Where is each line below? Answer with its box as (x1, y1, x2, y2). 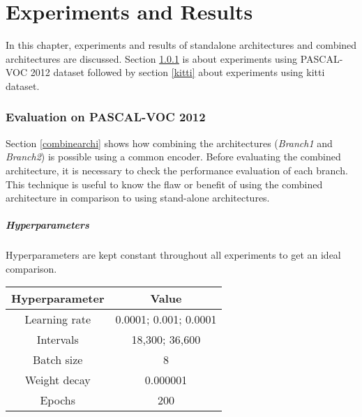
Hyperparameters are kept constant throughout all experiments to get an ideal (6, 248, 341, 262)
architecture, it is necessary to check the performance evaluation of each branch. (6, 162, 348, 177)
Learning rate (24, 311, 91, 328)
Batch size (33, 351, 83, 368)
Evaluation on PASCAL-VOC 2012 (6, 108, 206, 126)
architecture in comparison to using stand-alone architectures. (6, 190, 270, 205)
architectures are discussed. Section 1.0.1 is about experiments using (6, 51, 297, 66)
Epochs (40, 392, 76, 409)
